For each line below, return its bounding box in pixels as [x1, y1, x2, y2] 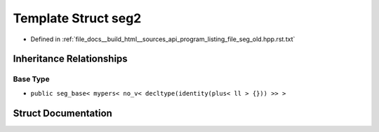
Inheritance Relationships [13, 53, 128, 65]
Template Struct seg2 [13, 10, 142, 26]
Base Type [13, 74, 50, 84]
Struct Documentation [13, 107, 112, 119]
